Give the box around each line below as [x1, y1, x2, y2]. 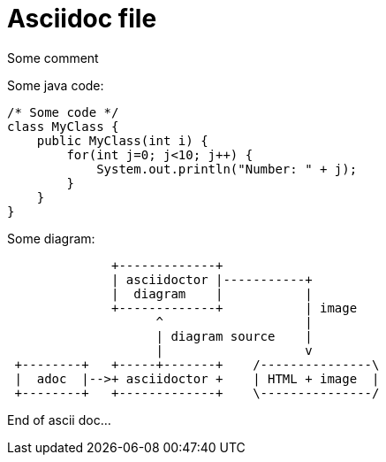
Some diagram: [7, 230, 95, 246]
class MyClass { [7, 119, 119, 134]
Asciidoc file [7, 4, 157, 34]
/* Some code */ [7, 104, 119, 119]
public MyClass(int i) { [36, 133, 208, 148]
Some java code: [7, 77, 104, 93]
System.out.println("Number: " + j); [96, 161, 358, 176]
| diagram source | [155, 328, 313, 343]
